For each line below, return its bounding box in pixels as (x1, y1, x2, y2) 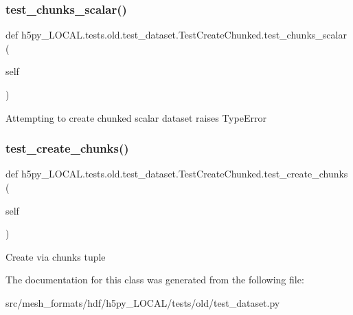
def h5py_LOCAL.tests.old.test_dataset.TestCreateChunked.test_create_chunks (5, 166, 348, 181)
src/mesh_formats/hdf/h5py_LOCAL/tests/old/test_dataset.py (5, 295, 280, 309)
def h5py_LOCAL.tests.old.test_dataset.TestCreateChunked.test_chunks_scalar (5, 28, 347, 42)
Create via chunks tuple (5, 249, 106, 263)
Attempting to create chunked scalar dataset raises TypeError (5, 110, 266, 124)
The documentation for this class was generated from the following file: (5, 272, 304, 287)
